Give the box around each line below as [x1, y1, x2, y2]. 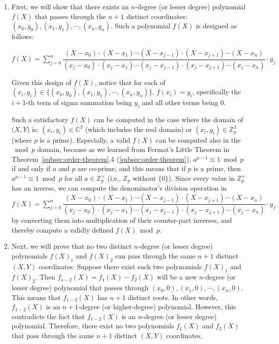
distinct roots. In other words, [128, 292, 218, 302]
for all [64, 173, 82, 183]
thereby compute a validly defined [11, 224, 114, 235]
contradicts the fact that [11, 311, 85, 321]
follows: [11, 31, 34, 42]
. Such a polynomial [111, 21, 170, 31]
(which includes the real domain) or [85, 124, 192, 134]
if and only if [11, 163, 50, 173]
